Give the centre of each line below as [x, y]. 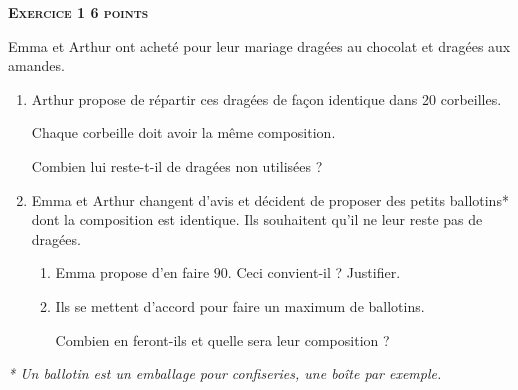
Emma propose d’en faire [132, 272]
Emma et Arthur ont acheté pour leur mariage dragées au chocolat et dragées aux [259, 45]
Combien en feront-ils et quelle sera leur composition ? [222, 339]
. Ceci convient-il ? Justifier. [314, 272]
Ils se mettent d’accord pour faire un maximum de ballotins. [240, 305]
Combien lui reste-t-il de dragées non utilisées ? [177, 165]
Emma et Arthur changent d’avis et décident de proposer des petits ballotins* [270, 199]
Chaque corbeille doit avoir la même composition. [183, 132]
